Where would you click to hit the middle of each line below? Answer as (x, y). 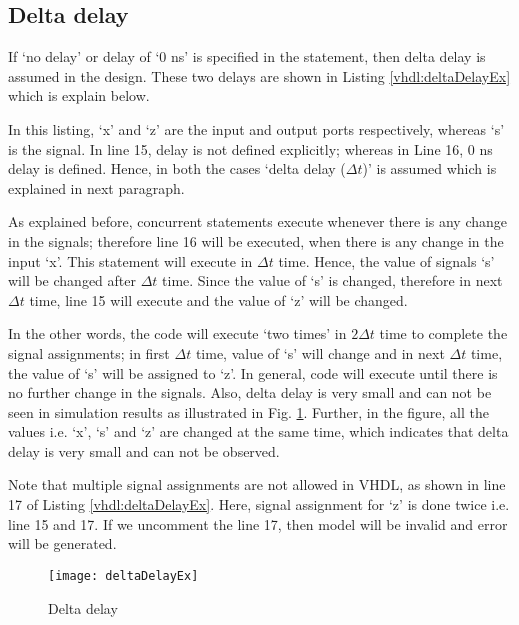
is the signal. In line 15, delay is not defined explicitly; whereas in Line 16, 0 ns (250, 148)
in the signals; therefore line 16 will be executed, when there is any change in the (256, 240)
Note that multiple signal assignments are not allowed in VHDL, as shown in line (257, 484)
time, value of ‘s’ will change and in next (320, 352)
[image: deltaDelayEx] (123, 575)
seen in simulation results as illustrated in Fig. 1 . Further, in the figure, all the (248, 411)
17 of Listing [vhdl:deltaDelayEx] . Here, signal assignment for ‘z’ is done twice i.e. (259, 504)
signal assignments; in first (89, 352)
